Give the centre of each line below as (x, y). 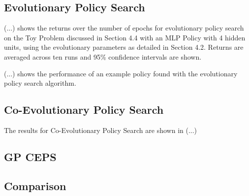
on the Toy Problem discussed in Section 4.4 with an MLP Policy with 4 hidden (125, 37)
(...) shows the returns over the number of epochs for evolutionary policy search (124, 28)
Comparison (35, 185)
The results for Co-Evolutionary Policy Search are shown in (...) (101, 130)
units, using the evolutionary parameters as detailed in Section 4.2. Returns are (124, 47)
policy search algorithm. (40, 83)
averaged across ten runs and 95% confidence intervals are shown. (103, 56)
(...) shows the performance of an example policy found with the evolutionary (121, 73)
